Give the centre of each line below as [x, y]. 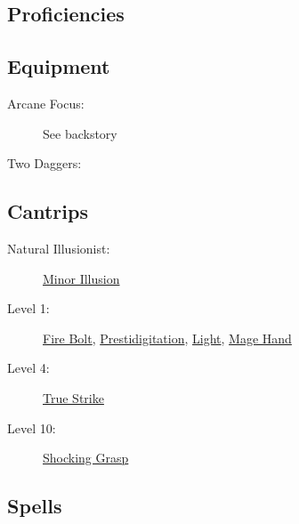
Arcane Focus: [46, 103]
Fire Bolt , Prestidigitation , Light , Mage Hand [167, 338]
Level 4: [28, 368]
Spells [35, 506]
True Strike [73, 397]
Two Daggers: [44, 163]
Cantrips [48, 211]
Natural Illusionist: [59, 248]
